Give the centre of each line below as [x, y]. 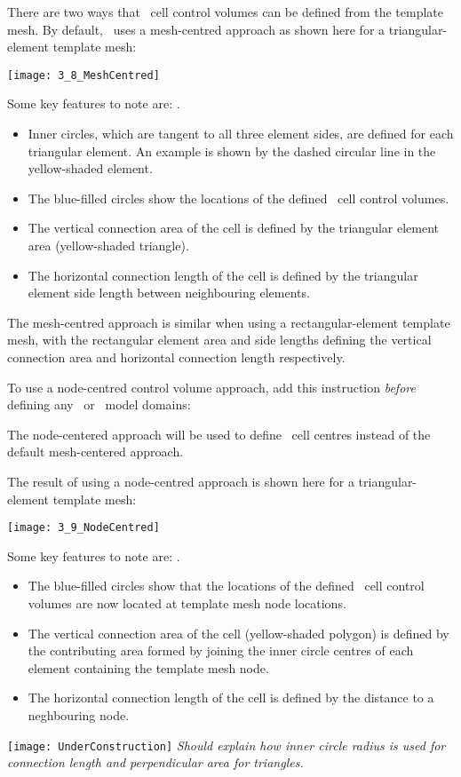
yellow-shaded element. [90, 168]
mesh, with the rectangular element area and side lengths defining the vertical [219, 340]
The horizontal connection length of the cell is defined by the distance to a [231, 698]
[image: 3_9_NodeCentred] [83, 528]
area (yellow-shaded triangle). [108, 245]
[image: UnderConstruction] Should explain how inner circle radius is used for [227, 745]
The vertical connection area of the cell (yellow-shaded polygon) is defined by [238, 633]
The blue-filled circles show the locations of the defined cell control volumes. [238, 198]
